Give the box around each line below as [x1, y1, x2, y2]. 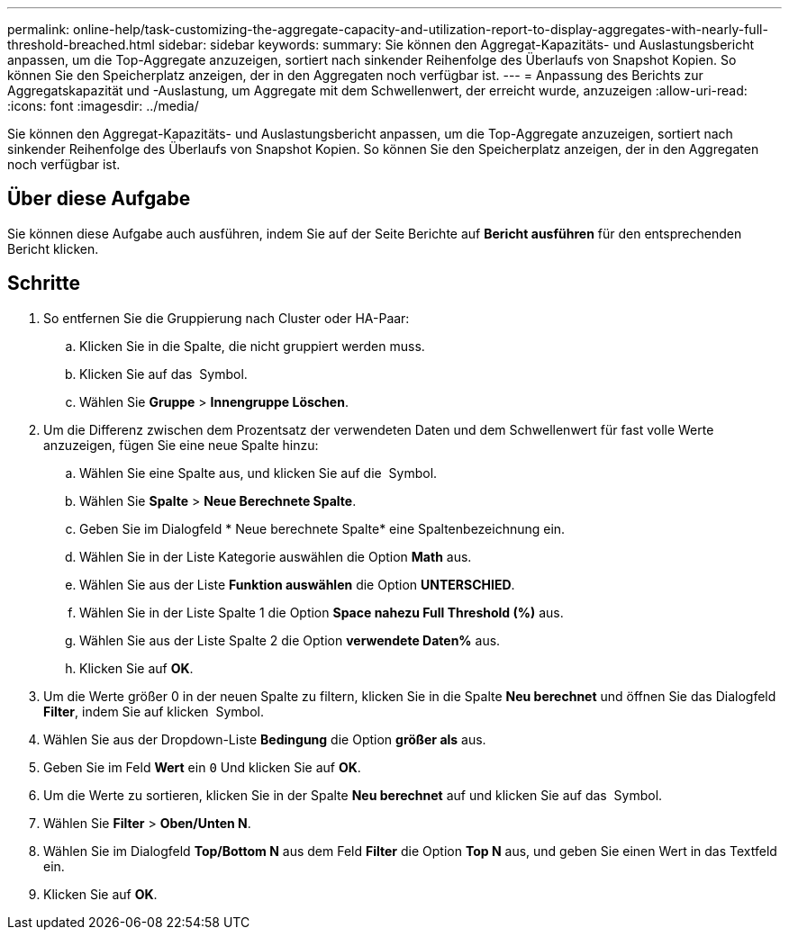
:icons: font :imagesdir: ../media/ [7, 98, 199, 113]
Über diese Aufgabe [7, 187, 191, 211]
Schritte [7, 272, 80, 295]
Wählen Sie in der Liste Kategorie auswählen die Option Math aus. [79, 548, 472, 564]
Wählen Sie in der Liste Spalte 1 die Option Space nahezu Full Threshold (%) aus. [79, 604, 564, 620]
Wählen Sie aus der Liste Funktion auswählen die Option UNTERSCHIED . [79, 576, 515, 592]
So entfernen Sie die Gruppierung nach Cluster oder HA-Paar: [43, 310, 410, 326]
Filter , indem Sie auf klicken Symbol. [43, 703, 265, 719]
